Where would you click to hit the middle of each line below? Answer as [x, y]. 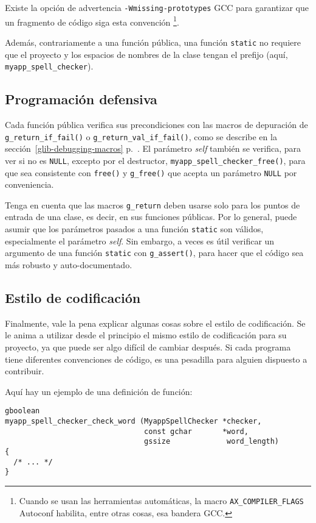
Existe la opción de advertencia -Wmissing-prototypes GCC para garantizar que [157, 7]
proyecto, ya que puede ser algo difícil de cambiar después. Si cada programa [148, 347]
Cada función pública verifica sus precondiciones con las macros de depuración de [156, 125]
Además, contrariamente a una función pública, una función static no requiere [153, 42]
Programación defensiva [81, 99]
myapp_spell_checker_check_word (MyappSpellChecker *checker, [133, 421]
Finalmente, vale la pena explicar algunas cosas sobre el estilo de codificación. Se [155, 323]
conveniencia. [29, 184]
